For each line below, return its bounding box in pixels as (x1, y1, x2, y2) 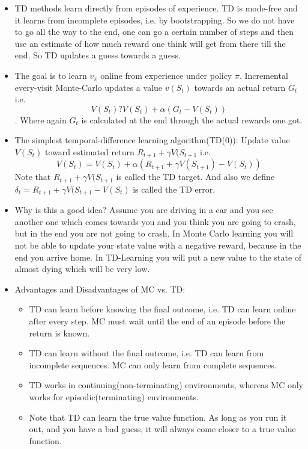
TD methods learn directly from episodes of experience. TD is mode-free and (14, 2, 298, 14)
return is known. (29, 326, 90, 339)
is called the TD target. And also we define (116, 170, 275, 183)
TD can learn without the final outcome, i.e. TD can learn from (29, 347, 264, 359)
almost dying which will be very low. (14, 262, 150, 275)
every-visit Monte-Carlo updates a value (14, 81, 163, 93)
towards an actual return (194, 81, 286, 93)
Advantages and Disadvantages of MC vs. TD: (14, 282, 186, 295)
